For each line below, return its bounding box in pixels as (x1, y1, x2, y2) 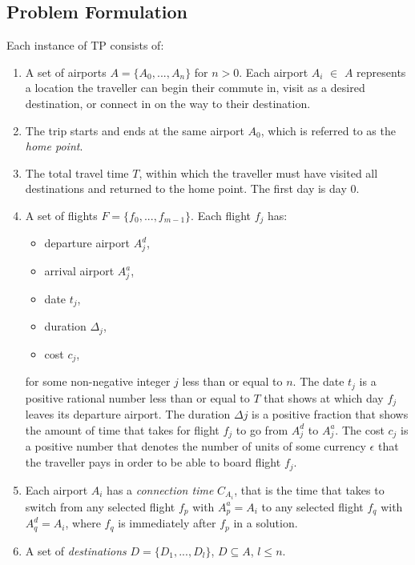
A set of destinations (25, 542, 127, 559)
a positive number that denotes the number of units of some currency (25, 438, 366, 455)
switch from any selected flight (25, 498, 175, 515)
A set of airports (25, 63, 107, 80)
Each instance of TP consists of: (6, 37, 164, 54)
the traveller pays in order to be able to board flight (25, 454, 281, 471)
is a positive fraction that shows (252, 406, 409, 423)
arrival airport (44, 262, 115, 279)
